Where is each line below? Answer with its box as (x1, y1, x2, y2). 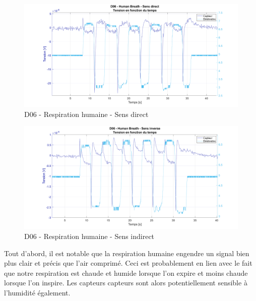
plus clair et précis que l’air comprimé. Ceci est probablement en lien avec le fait (4, 258, 252, 268)
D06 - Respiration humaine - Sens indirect (24, 231, 155, 242)
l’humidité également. (4, 287, 71, 297)
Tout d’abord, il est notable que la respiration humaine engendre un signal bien (4, 248, 249, 258)
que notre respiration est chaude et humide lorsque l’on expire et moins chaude (4, 267, 248, 278)
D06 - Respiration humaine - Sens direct (24, 108, 149, 119)
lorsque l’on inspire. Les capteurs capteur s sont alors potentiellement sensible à (4, 277, 247, 288)
